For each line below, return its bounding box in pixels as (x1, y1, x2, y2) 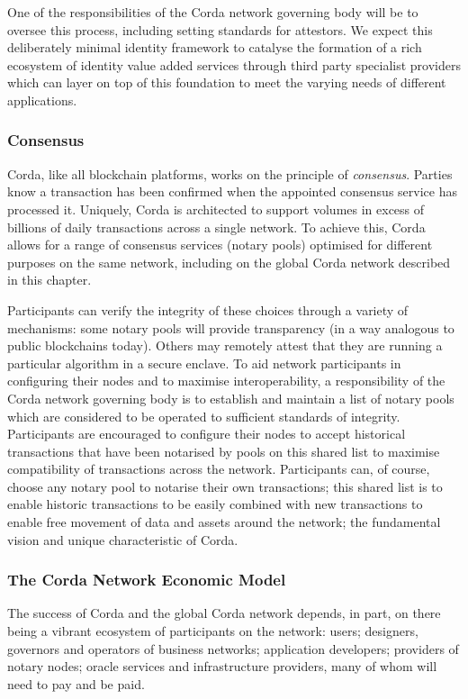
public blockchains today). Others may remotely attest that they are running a (7, 336, 443, 355)
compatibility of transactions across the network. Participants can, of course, (7, 459, 430, 478)
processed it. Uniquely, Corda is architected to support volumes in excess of (7, 199, 425, 218)
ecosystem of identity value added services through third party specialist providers (7, 55, 461, 74)
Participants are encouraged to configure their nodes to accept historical (7, 424, 406, 443)
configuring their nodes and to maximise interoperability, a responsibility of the (7, 371, 445, 390)
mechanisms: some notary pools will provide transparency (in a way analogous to (7, 318, 454, 337)
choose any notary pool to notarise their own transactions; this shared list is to (7, 477, 443, 495)
